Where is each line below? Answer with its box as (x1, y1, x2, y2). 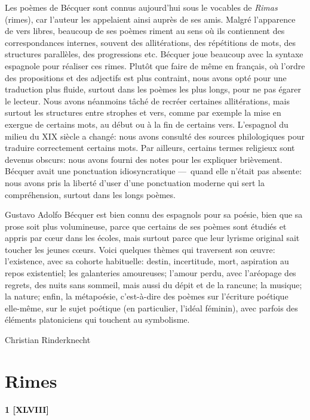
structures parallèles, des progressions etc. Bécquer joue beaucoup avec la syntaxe (5, 48, 303, 60)
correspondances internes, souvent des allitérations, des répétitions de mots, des (5, 36, 296, 48)
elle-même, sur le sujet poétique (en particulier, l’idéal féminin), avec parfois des (5, 301, 298, 314)
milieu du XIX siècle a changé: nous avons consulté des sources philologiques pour (5, 129, 305, 142)
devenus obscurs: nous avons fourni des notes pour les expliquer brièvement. (5, 153, 283, 165)
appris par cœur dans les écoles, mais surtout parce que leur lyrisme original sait (5, 231, 300, 244)
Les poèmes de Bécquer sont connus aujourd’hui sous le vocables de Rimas (5, 1, 278, 13)
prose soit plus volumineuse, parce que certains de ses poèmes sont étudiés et (5, 220, 287, 232)
